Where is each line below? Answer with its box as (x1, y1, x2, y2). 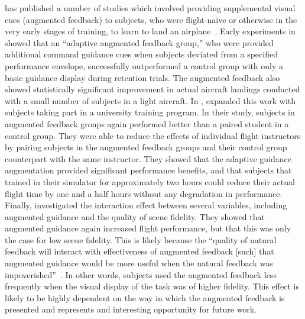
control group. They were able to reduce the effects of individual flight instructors (5, 129, 301, 141)
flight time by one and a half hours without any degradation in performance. (5, 187, 283, 199)
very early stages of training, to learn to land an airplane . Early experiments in (5, 25, 296, 37)
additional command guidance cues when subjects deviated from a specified (5, 48, 278, 60)
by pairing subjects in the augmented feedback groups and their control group (5, 141, 287, 153)
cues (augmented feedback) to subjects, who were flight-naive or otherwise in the (5, 13, 297, 25)
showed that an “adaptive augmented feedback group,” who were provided (5, 36, 274, 49)
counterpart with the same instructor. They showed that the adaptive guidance (5, 152, 291, 165)
